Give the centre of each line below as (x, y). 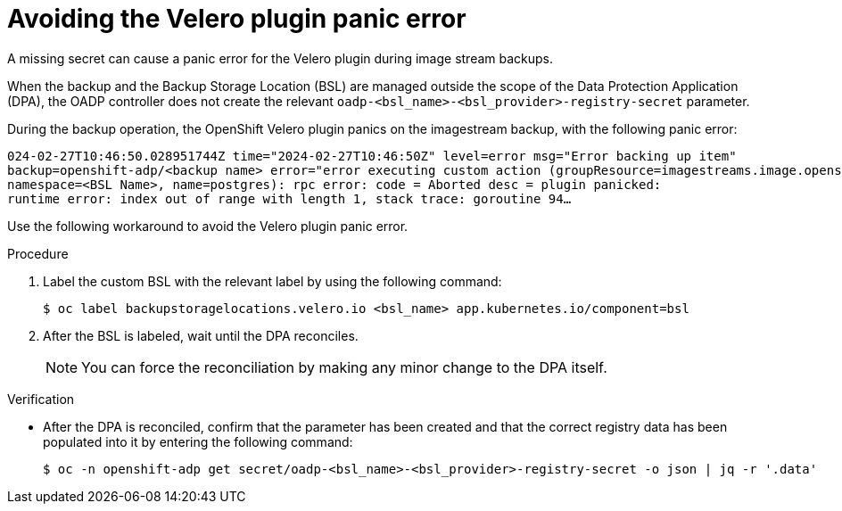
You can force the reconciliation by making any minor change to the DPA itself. (344, 367)
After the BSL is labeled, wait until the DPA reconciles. (201, 335)
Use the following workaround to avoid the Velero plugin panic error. (208, 226)
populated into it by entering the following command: (198, 441)
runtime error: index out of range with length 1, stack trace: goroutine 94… (289, 198)
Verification (41, 399)
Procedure (38, 253)
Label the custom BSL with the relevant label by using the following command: (272, 281)
